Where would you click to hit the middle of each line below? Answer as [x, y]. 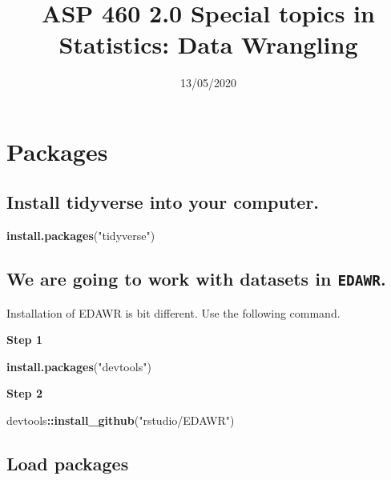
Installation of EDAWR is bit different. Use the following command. [173, 312]
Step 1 [24, 340]
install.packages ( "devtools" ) [79, 366]
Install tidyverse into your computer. [163, 202]
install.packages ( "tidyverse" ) [81, 236]
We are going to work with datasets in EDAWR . [196, 279]
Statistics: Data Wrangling [208, 44]
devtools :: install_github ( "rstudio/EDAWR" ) [121, 420]
